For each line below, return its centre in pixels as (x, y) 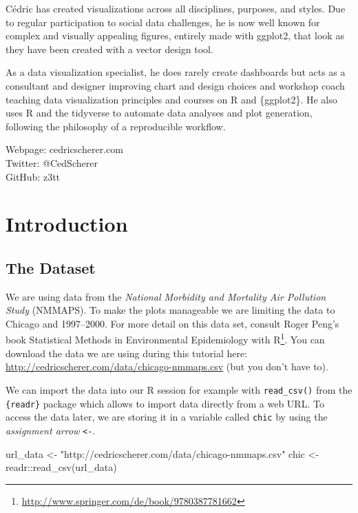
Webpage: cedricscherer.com (64, 149)
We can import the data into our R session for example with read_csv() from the (179, 389)
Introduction (67, 224)
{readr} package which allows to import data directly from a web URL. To (165, 403)
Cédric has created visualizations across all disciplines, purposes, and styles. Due (176, 8)
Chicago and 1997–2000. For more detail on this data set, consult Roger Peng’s (172, 323)
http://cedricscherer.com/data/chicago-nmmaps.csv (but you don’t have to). (167, 366)
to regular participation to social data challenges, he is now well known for (163, 22)
